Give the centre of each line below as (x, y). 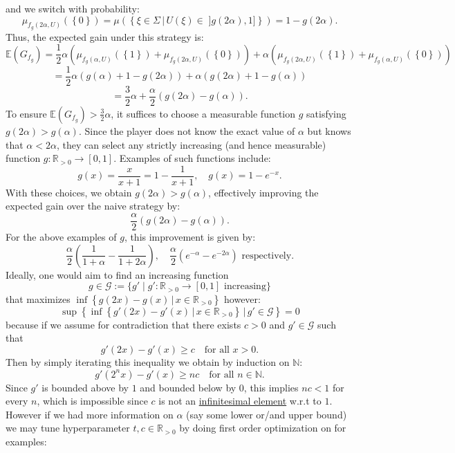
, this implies (271, 387)
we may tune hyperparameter (68, 428)
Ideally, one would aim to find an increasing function (117, 274)
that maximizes (38, 298)
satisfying (326, 113)
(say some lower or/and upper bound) (267, 414)
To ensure (26, 113)
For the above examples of (61, 237)
